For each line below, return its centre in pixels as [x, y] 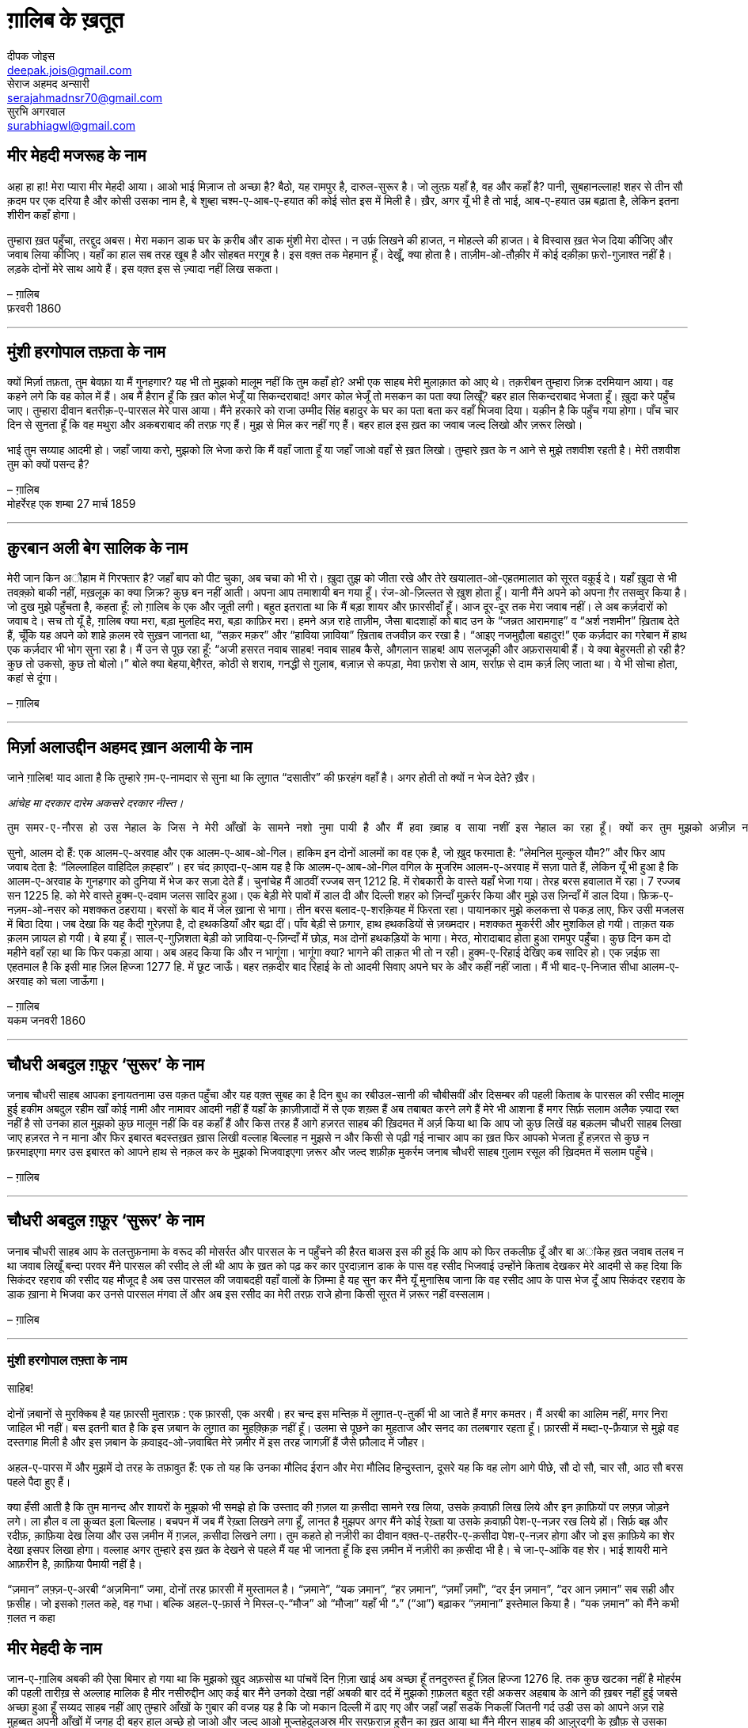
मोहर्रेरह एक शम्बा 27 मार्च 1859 [72, 504]
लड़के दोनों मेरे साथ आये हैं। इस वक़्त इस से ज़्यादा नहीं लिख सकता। [143, 268]
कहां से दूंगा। [33, 678]
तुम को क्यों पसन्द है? [48, 464]
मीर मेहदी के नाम [55, 1648]
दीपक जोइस [31, 55]
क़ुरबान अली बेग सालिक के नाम [97, 548]
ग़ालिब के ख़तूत [66, 20]
